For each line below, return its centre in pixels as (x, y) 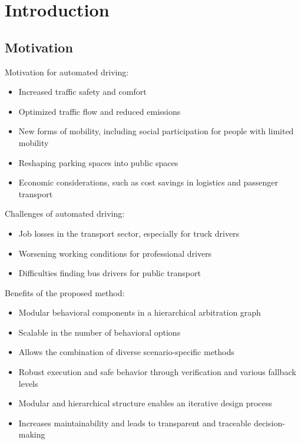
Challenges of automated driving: (65, 213)
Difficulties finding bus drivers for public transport (110, 273)
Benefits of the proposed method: (65, 292)
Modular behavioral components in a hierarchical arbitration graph (140, 312)
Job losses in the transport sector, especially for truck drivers (129, 233)
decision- (269, 423)
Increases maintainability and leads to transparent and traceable (135, 423)
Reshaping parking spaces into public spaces (98, 162)
